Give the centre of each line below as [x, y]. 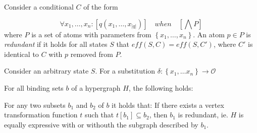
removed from [92, 54]
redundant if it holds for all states [56, 44]
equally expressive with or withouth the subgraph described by [101, 124]
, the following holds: [161, 87]
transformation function [41, 115]
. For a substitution [125, 71]
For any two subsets [35, 105]
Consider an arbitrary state [46, 71]
